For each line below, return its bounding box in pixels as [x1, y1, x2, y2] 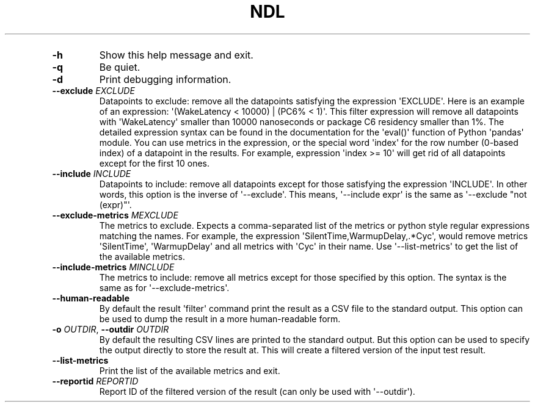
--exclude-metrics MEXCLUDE [52, 209, 178, 220]
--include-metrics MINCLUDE [52, 261, 175, 272]
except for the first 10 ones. [99, 157, 210, 168]
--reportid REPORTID [52, 375, 139, 386]
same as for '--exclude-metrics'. [99, 282, 230, 293]
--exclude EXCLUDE [52, 85, 135, 96]
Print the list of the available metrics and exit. [99, 365, 280, 376]
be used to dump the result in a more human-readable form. [99, 313, 341, 324]
